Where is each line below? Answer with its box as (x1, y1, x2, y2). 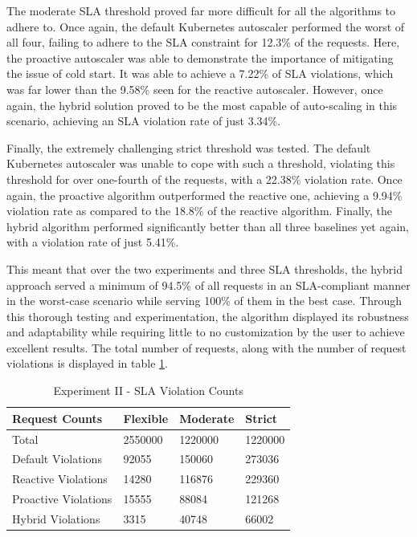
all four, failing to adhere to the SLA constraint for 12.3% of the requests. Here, (6, 34, 400, 51)
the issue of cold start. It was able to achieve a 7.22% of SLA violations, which (6, 65, 394, 82)
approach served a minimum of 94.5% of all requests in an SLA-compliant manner (6, 276, 411, 293)
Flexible (123, 409, 169, 426)
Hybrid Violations (12, 510, 100, 527)
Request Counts (12, 409, 102, 426)
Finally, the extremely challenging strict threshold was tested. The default (6, 139, 371, 156)
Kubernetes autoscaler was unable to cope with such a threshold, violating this (6, 155, 395, 172)
